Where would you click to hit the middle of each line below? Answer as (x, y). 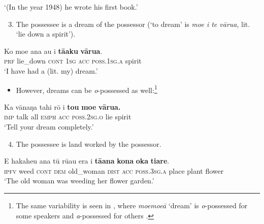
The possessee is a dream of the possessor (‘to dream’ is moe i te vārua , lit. (133, 24)
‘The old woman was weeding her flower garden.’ (79, 181)
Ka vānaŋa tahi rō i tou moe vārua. (62, 106)
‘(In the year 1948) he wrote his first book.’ (71, 7)
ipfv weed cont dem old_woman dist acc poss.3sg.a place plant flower (114, 170)
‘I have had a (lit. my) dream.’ (51, 70)
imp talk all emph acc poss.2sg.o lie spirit (68, 117)
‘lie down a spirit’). (46, 34)
